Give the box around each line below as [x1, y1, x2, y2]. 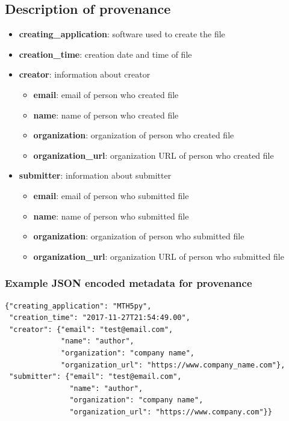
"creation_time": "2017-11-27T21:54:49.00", [9, 313, 190, 322]
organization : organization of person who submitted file [33, 230, 244, 242]
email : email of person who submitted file [33, 189, 189, 201]
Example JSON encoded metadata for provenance [5, 275, 252, 290]
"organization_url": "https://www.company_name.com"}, [61, 360, 285, 369]
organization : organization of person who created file [33, 129, 234, 141]
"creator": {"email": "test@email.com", [9, 325, 173, 334]
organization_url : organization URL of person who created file [33, 149, 274, 161]
